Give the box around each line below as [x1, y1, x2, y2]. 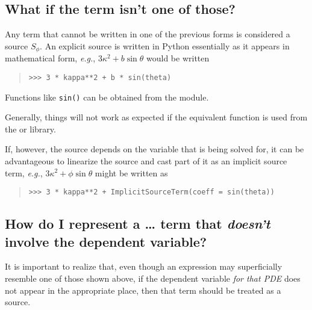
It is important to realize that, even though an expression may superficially [5, 260, 282, 273]
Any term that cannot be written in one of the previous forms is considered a [5, 28, 290, 40]
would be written [146, 52, 210, 64]
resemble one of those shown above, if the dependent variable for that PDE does [5, 271, 301, 284]
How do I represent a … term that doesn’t [5, 214, 270, 233]
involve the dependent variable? [5, 232, 207, 250]
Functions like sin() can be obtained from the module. [5, 90, 209, 103]
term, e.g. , [5, 166, 43, 179]
